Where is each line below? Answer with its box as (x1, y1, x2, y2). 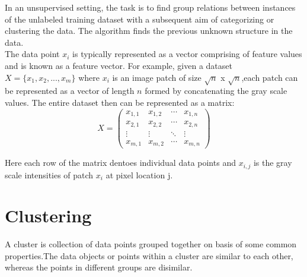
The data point (5, 48, 60, 60)
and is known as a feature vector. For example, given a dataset (5, 59, 232, 71)
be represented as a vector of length (5, 84, 135, 97)
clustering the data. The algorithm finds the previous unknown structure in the (5, 24, 293, 37)
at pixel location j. (105, 168, 173, 181)
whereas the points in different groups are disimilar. (5, 261, 193, 273)
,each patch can (241, 71, 298, 83)
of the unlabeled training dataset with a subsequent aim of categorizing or (5, 12, 274, 25)
